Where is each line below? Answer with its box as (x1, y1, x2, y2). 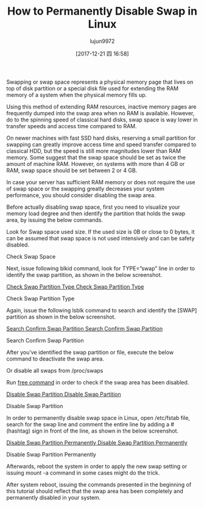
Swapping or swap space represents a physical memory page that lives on (6, 78, 194, 85)
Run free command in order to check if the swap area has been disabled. (6, 378, 189, 386)
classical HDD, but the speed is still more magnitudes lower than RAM (6, 147, 181, 154)
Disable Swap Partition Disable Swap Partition (6, 390, 121, 398)
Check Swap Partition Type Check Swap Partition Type (6, 282, 144, 290)
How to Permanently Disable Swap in (7, 4, 198, 18)
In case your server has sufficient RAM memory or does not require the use (6, 178, 195, 185)
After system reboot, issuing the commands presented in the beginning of (6, 481, 192, 488)
